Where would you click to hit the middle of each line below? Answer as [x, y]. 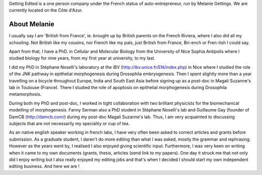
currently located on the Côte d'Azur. [46, 10]
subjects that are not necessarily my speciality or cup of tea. [69, 123]
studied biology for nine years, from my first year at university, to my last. [82, 58]
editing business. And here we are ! [44, 166]
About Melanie [32, 24]
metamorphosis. [25, 94]
